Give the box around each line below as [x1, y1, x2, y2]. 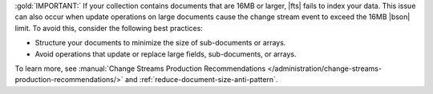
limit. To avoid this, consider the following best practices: [14, 23, 204, 33]
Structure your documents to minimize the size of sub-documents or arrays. [34, 38, 286, 48]
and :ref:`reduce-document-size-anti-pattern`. [124, 75, 278, 84]
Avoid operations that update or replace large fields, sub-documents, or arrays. [34, 49, 297, 59]
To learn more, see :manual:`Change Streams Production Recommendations [14, 64, 266, 73]
